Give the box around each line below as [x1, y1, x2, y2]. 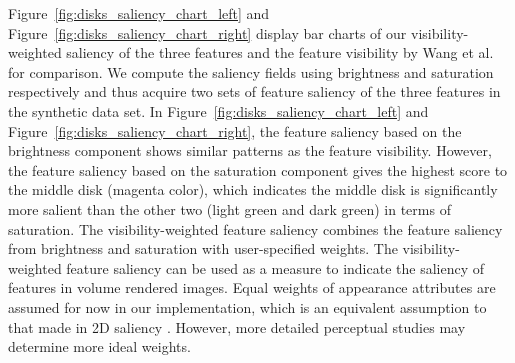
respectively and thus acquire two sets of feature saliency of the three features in [8, 81, 501, 102]
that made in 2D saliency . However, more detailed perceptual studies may [8, 316, 466, 337]
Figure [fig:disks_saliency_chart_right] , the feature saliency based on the [8, 120, 462, 141]
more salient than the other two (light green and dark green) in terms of [8, 198, 451, 219]
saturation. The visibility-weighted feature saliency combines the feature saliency [8, 218, 503, 239]
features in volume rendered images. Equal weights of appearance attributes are [8, 277, 496, 298]
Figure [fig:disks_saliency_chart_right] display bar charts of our [8, 22, 407, 43]
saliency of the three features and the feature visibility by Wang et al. [66, 42, 494, 63]
